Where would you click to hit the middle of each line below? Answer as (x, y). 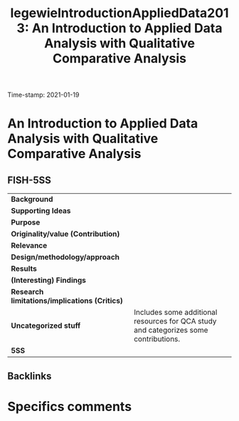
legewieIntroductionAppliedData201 (119, 13)
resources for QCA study (175, 321)
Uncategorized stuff (46, 326)
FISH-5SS (30, 180)
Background (32, 199)
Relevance (29, 246)
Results (24, 269)
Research (27, 292)
